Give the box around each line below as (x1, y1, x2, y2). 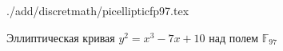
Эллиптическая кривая (6, 29, 115, 45)
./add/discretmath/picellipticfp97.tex (6, 2, 189, 18)
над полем (209, 29, 259, 45)
